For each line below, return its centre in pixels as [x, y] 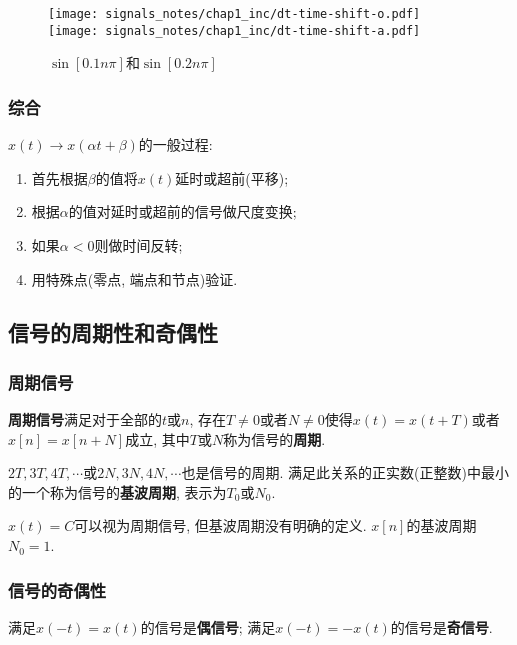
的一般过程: [175, 144]
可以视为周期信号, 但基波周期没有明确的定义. [220, 525]
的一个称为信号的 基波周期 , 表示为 [117, 491]
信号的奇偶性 [57, 589]
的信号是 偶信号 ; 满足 [208, 626]
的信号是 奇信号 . [441, 626]
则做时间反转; [138, 244]
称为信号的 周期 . [274, 438]
